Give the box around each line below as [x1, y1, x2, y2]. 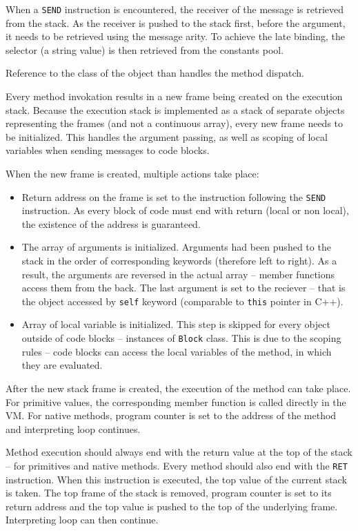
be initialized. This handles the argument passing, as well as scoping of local [6, 129, 328, 144]
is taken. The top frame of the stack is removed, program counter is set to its [6, 485, 332, 500]
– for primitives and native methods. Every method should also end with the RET [6, 458, 348, 472]
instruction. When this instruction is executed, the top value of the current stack [6, 472, 347, 486]
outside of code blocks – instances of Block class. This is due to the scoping [21, 331, 341, 345]
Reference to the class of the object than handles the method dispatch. [6, 66, 304, 80]
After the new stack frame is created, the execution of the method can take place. [6, 380, 351, 395]
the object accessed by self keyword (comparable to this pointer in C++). [21, 293, 344, 308]
